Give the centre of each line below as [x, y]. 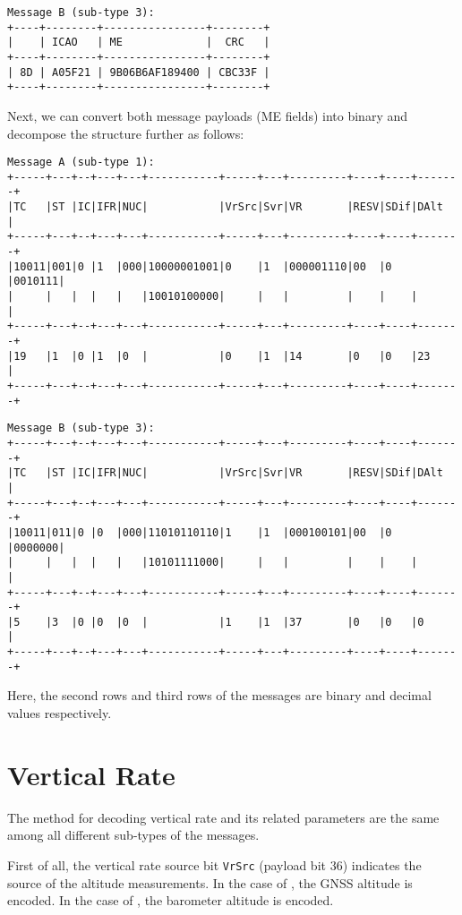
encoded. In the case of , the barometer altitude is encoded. [171, 900]
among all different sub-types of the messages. [133, 835]
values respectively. [60, 713]
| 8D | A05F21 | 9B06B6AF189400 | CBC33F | [139, 72]
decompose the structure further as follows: [126, 133]
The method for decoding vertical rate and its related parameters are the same [223, 817]
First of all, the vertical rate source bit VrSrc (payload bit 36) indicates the [214, 864]
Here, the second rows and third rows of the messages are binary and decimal [219, 695]
